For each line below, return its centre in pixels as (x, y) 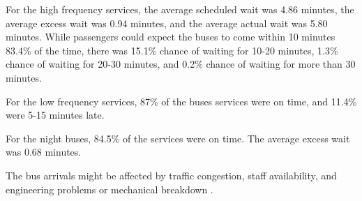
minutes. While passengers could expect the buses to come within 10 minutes (171, 37)
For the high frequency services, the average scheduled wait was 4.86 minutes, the (180, 9)
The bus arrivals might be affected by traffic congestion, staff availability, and (171, 175)
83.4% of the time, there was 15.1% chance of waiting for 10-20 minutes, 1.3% (172, 50)
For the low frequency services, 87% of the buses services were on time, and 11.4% (181, 101)
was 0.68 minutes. (44, 152)
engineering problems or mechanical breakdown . (110, 189)
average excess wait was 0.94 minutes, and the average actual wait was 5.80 (167, 23)
